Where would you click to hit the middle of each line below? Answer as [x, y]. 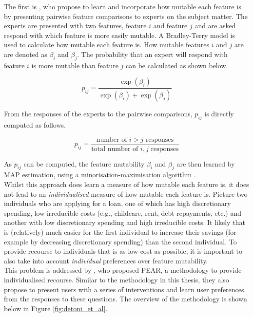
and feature [170, 26]
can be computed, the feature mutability [84, 163]
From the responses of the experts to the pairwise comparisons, [98, 114]
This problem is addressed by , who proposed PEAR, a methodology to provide [123, 270]
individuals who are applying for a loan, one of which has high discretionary [117, 203]
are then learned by [206, 163]
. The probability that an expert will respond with [152, 54]
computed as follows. [35, 125]
